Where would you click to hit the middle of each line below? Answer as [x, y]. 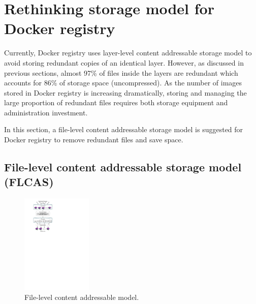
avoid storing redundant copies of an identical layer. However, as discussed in [124, 62]
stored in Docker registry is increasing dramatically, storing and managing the [125, 92]
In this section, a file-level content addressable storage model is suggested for [124, 129]
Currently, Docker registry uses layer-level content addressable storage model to [128, 53]
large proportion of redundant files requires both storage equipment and [116, 102]
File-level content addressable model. [82, 297]
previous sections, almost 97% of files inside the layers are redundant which [121, 72]
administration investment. [46, 112]
